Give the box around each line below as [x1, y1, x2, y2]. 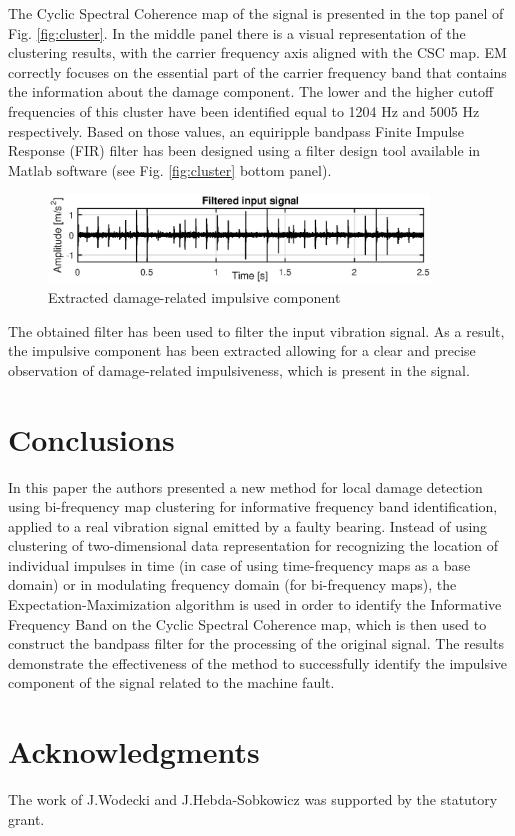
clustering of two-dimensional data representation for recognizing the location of [8, 535, 499, 556]
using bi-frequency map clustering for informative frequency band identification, [8, 496, 498, 517]
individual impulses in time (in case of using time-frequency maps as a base [8, 554, 471, 575]
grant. [8, 808, 45, 829]
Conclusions [8, 418, 175, 459]
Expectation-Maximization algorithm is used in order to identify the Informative [8, 594, 502, 615]
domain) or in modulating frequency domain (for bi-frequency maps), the [8, 574, 457, 595]
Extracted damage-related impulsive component [48, 287, 341, 307]
